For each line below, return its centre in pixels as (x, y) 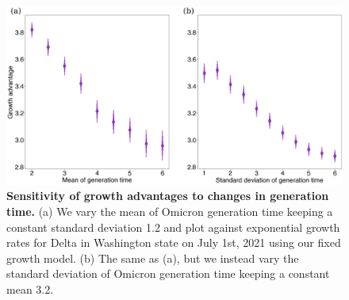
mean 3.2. (30, 288)
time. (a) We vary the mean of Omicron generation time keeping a (170, 212)
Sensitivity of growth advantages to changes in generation (168, 196)
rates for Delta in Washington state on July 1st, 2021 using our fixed (174, 242)
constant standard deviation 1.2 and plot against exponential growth (173, 227)
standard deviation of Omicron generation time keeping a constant (168, 273)
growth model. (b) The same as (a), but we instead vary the (153, 258)
